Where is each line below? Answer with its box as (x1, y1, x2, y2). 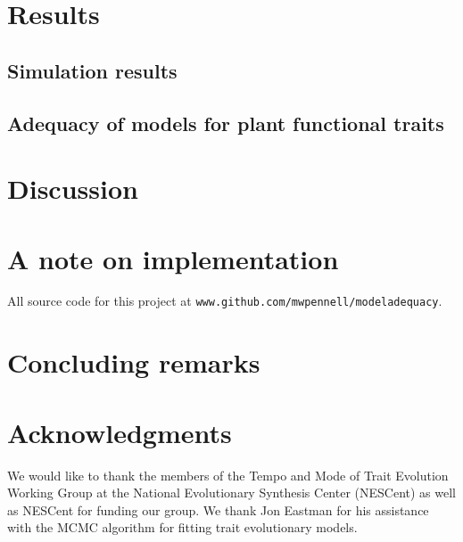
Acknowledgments (7, 414, 232, 450)
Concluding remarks (7, 344, 260, 381)
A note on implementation (7, 240, 339, 276)
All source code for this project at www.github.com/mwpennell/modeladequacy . (7, 292, 442, 310)
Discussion (7, 170, 138, 207)
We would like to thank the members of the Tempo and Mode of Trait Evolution (7, 465, 449, 484)
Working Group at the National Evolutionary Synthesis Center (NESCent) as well (7, 483, 456, 502)
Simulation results (7, 56, 178, 84)
